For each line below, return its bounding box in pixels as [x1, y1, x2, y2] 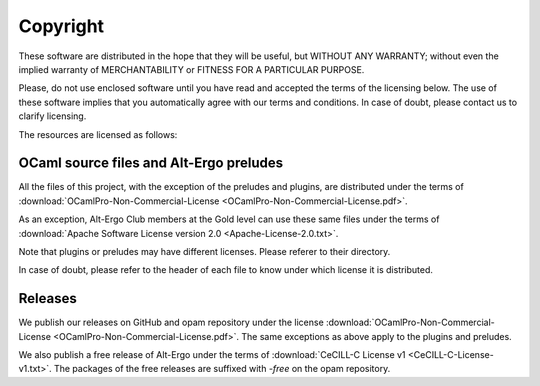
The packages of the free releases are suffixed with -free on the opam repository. [53, 363, 391, 375]
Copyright [18, 15, 105, 37]
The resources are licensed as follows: [18, 128, 178, 140]
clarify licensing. [18, 110, 87, 122]
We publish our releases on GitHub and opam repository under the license [18, 316, 324, 329]
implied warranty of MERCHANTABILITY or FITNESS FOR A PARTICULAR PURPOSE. [18, 63, 365, 75]
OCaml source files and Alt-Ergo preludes [18, 155, 284, 172]
